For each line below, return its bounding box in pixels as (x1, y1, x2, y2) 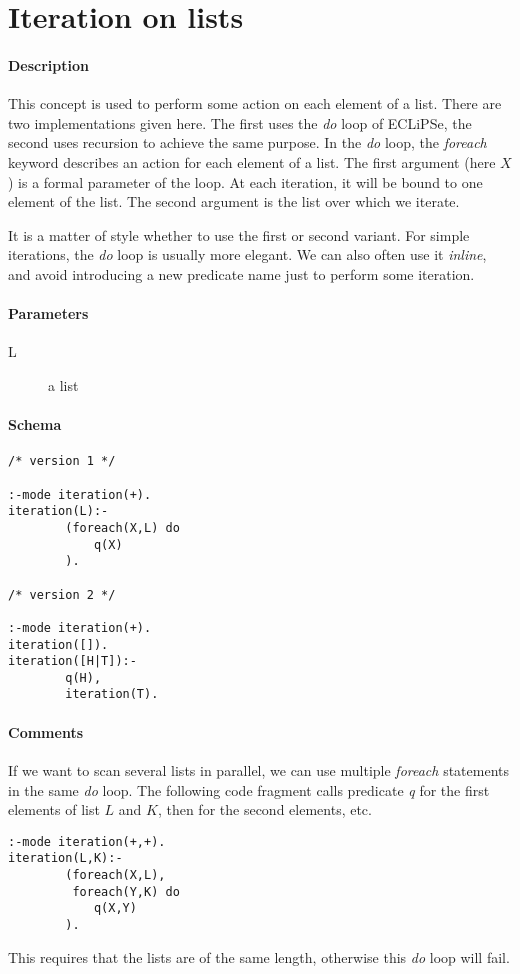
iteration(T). (65, 687, 159, 702)
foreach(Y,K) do (72, 884, 180, 899)
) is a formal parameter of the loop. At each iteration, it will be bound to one (8, 171, 483, 192)
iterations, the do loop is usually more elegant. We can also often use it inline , (8, 244, 487, 265)
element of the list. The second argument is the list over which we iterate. (8, 191, 460, 212)
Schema (8, 414, 62, 435)
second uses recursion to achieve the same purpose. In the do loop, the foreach (8, 132, 487, 153)
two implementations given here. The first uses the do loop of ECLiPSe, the (8, 112, 472, 133)
